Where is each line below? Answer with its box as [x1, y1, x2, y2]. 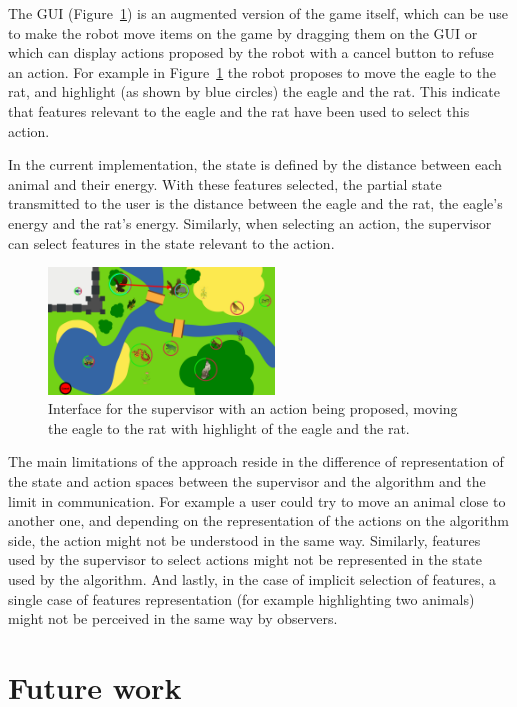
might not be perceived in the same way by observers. [8, 608, 338, 629]
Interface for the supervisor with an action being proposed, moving [48, 398, 458, 419]
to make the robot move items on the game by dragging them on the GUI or [8, 22, 478, 43]
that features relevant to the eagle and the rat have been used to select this [8, 100, 470, 121]
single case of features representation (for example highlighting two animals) [8, 588, 475, 609]
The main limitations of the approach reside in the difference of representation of [8, 451, 504, 472]
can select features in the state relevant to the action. [8, 232, 335, 253]
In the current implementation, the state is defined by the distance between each [8, 154, 502, 175]
